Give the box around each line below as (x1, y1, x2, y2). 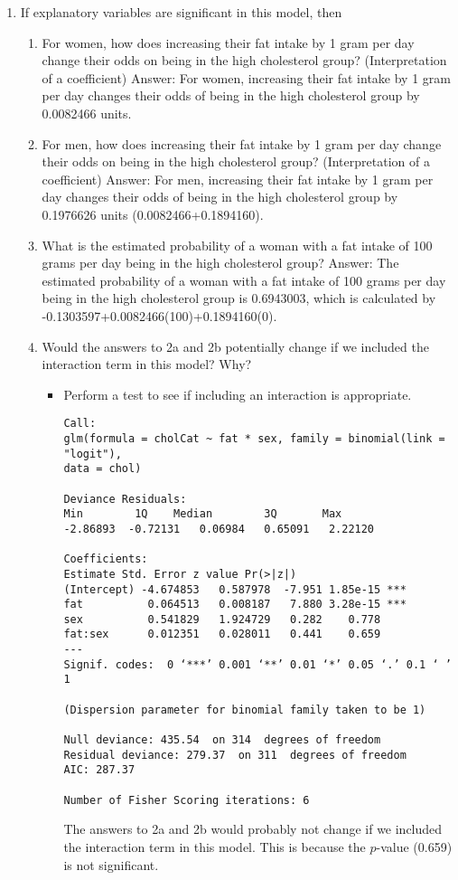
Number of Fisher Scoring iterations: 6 (63, 793, 310, 807)
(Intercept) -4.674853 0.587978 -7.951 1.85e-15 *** (63, 582, 407, 596)
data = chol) (63, 462, 142, 476)
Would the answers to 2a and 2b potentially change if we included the (42, 336, 429, 355)
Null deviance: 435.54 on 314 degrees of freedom (63, 733, 381, 747)
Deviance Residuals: (63, 492, 187, 506)
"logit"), (63, 447, 122, 460)
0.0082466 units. (42, 103, 132, 122)
